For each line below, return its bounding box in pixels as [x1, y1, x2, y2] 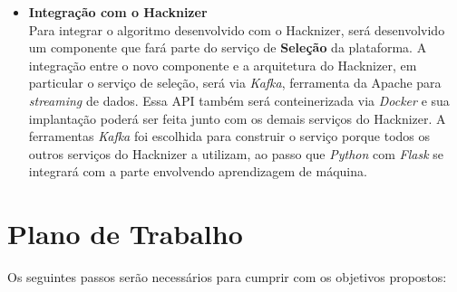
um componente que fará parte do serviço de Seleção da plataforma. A [28, 38, 427, 57]
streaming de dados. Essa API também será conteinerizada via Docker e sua [28, 90, 450, 109]
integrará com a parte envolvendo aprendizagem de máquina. [28, 162, 367, 181]
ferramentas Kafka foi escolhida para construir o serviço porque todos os [28, 127, 431, 146]
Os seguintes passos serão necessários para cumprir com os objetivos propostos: [7, 268, 447, 287]
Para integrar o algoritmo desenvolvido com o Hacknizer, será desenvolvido [28, 20, 445, 39]
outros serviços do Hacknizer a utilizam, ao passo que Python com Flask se [28, 144, 443, 163]
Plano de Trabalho [7, 215, 243, 252]
